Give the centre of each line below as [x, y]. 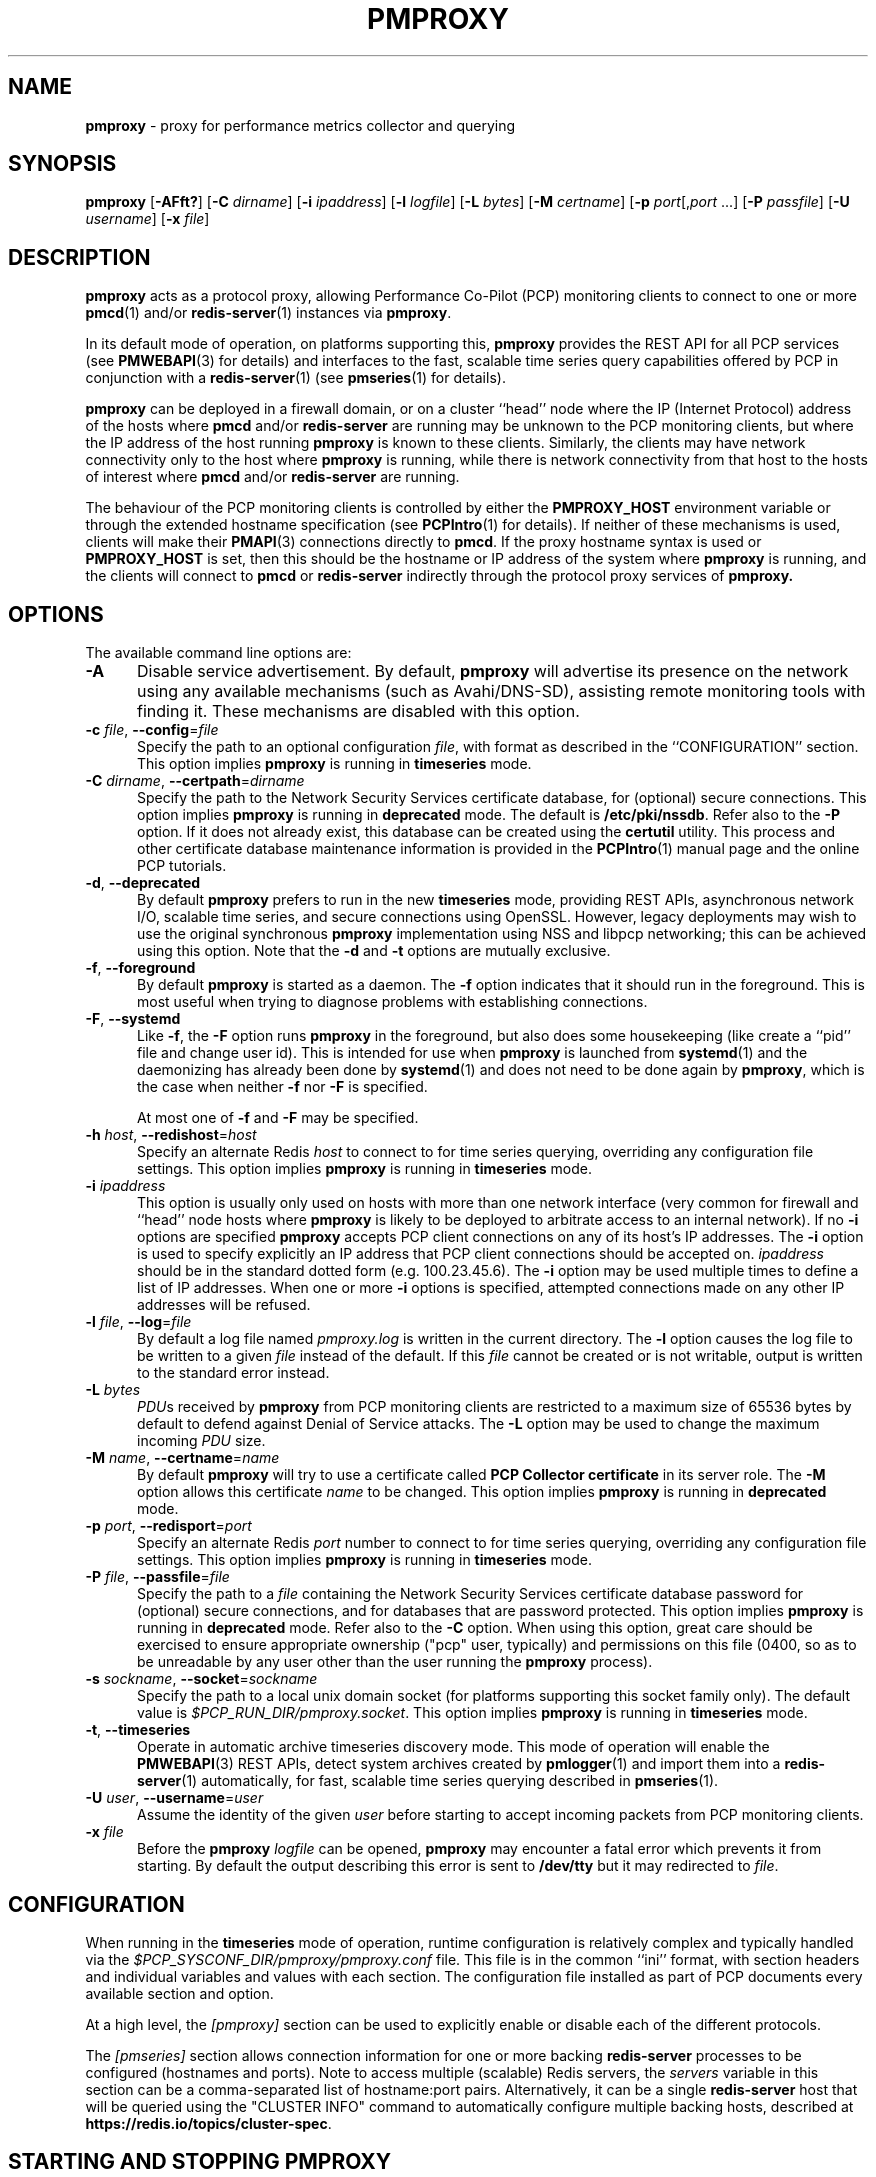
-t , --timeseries [138, 1730]
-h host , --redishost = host [171, 1135]
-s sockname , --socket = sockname [201, 1679]
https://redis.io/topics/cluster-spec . [208, 2123]
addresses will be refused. [224, 1305]
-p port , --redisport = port [168, 1526]
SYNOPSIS [62, 164]
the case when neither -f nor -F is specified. [282, 1087]
